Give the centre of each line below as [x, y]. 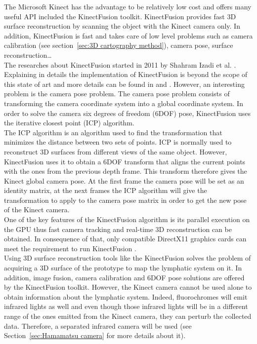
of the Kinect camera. [37, 210]
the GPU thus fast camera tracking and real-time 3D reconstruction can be [118, 229]
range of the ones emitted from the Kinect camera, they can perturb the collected [128, 316]
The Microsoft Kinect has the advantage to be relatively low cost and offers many [128, 6]
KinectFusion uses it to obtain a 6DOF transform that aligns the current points [125, 161]
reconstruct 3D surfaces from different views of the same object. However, [116, 151]
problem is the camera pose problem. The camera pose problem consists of [117, 94]
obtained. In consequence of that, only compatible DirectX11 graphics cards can [125, 239]
